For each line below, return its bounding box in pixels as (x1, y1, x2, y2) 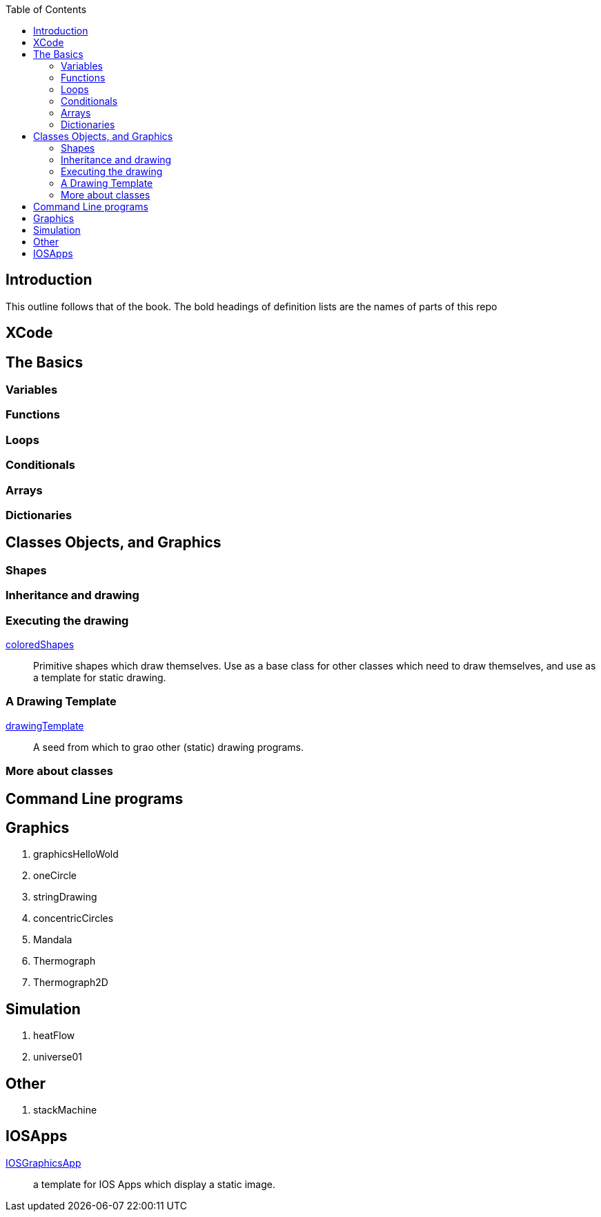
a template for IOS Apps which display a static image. (33, 1178, 275, 1190)
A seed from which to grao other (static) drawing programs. (33, 741, 304, 753)
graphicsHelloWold (33, 848, 119, 861)
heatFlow (33, 1029, 75, 1042)
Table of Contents (6, 3, 87, 15)
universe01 (33, 1051, 83, 1063)
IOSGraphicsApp (6, 1156, 81, 1169)
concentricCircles (33, 912, 114, 925)
